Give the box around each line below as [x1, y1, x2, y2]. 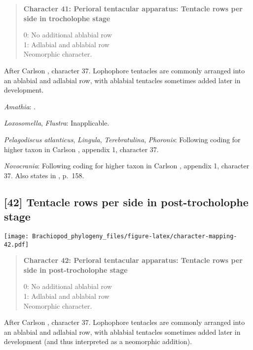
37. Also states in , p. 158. [4, 170, 84, 180]
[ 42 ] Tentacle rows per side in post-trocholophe [4, 194, 249, 209]
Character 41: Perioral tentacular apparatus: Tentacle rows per [23, 3, 243, 13]
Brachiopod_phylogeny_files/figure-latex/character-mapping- [32, 232, 237, 240]
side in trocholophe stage [23, 13, 110, 23]
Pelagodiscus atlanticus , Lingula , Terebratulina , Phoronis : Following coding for [4, 134, 241, 144]
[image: [4, 232, 29, 240]
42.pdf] [4, 241, 29, 248]
